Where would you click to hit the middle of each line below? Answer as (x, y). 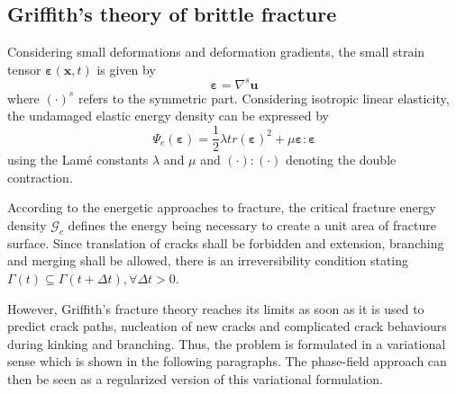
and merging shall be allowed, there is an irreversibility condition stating (208, 260)
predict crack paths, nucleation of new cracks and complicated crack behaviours (227, 326)
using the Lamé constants (78, 160)
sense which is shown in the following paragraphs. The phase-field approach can (227, 361)
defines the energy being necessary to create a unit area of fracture (252, 224)
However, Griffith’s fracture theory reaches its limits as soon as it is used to (216, 308)
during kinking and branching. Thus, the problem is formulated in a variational (227, 343)
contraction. (40, 177)
